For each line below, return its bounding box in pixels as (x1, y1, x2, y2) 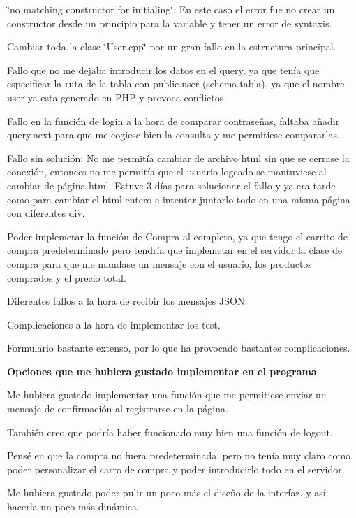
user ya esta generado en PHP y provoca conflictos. (7, 89, 227, 104)
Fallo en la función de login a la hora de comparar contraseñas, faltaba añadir (7, 113, 340, 128)
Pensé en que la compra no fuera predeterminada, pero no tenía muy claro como (7, 448, 351, 463)
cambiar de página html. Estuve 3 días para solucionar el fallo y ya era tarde (7, 178, 336, 192)
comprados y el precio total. (7, 270, 126, 285)
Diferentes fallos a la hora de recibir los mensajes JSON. (7, 294, 248, 308)
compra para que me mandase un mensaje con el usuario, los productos (7, 256, 312, 271)
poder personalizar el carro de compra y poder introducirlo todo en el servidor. (7, 461, 345, 476)
